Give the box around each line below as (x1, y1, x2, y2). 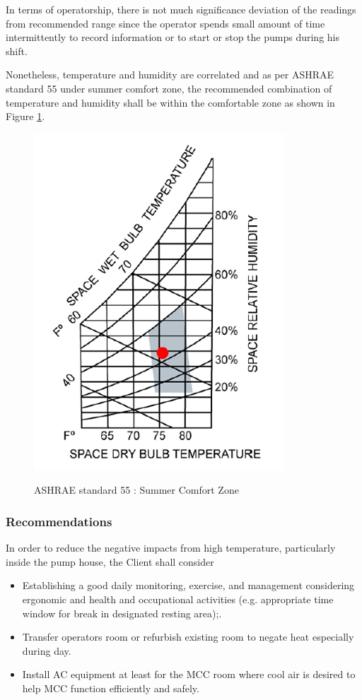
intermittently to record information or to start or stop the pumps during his (6, 30, 339, 45)
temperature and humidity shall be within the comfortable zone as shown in (6, 95, 335, 109)
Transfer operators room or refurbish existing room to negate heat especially (22, 629, 354, 644)
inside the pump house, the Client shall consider (6, 554, 214, 569)
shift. (6, 43, 28, 58)
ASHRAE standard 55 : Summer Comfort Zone (34, 482, 239, 497)
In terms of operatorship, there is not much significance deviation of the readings (6, 2, 356, 16)
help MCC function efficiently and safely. (22, 680, 199, 695)
